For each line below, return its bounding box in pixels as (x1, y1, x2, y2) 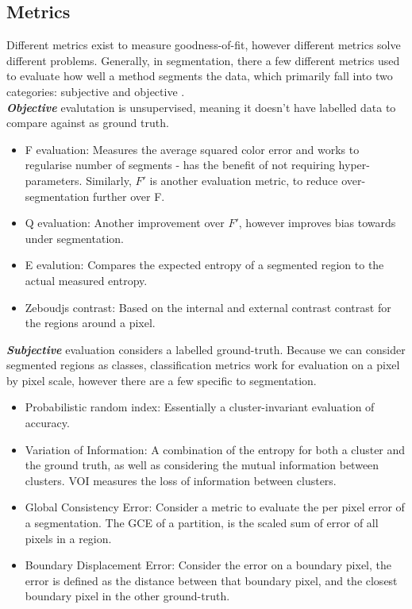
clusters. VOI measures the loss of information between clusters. (25, 472, 337, 488)
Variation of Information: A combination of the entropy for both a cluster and (25, 441, 406, 457)
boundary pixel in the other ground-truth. (25, 588, 230, 604)
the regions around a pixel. (25, 314, 156, 331)
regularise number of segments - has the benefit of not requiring (25, 156, 335, 173)
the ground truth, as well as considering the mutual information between (25, 457, 379, 473)
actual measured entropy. (25, 272, 148, 288)
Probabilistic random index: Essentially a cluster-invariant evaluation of (25, 399, 375, 415)
